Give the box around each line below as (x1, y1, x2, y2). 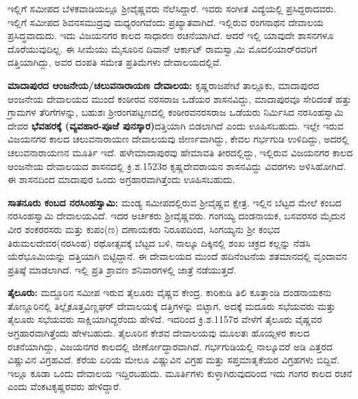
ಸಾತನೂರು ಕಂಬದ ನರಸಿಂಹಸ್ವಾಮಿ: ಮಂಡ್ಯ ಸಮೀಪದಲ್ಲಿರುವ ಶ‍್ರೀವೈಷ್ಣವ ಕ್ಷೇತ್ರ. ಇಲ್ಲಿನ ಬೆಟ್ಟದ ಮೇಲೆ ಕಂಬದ (8, 195, 342, 209)
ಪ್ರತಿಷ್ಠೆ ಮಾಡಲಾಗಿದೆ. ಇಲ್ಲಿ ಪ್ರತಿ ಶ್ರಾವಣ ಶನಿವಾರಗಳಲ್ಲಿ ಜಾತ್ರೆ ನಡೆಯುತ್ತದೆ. (8, 262, 237, 276)
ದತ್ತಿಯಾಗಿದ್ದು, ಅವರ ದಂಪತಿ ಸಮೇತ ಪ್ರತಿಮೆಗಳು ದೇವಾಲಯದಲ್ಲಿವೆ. (8, 55, 222, 69)
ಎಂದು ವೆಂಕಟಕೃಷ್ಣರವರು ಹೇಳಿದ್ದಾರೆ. (8, 379, 121, 394)
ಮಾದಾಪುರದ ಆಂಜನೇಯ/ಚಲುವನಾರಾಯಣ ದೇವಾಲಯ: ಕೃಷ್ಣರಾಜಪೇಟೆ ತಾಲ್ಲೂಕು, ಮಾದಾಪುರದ (8, 77, 320, 92)
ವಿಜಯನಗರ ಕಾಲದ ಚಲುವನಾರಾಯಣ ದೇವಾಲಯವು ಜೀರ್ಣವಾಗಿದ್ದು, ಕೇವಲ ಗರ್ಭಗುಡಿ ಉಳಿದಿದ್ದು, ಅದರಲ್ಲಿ (8, 132, 349, 146)
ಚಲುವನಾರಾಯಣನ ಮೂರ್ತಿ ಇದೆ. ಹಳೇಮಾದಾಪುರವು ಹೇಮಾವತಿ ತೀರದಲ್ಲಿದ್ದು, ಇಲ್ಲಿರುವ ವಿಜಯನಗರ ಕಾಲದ (8, 145, 353, 159)
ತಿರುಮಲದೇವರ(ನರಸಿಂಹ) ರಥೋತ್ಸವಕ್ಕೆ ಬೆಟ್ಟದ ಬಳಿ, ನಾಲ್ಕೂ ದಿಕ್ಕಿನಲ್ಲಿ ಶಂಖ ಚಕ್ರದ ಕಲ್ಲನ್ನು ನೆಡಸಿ (8, 235, 311, 250)
